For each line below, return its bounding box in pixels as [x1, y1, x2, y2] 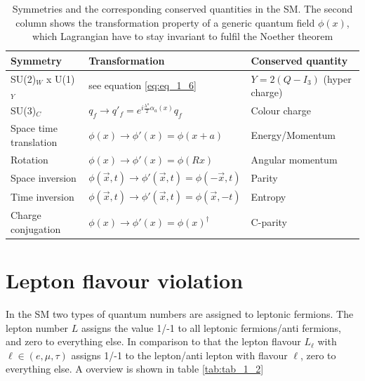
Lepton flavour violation [6, 266, 244, 295]
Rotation [11, 152, 48, 166]
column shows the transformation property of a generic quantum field [15, 15, 315, 29]
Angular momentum [251, 152, 338, 166]
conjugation [11, 221, 61, 236]
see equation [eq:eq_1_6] [88, 78, 197, 93]
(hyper [323, 71, 352, 86]
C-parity [251, 215, 287, 229]
